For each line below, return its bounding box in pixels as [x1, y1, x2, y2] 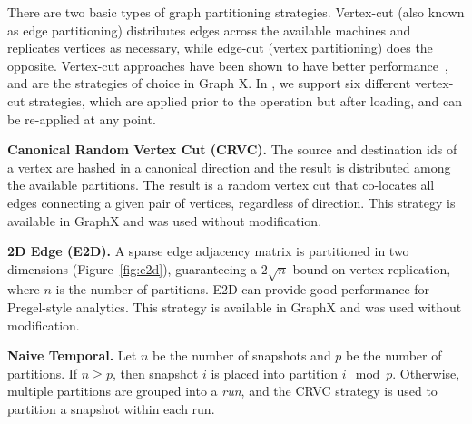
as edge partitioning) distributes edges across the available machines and [7, 20, 411, 39]
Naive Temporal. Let [7, 346, 137, 365]
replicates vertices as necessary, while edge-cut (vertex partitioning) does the [7, 38, 433, 57]
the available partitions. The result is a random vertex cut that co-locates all [7, 175, 435, 194]
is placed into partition [211, 363, 339, 382]
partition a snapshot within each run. [7, 399, 215, 419]
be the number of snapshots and [152, 346, 331, 365]
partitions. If [7, 363, 78, 382]
